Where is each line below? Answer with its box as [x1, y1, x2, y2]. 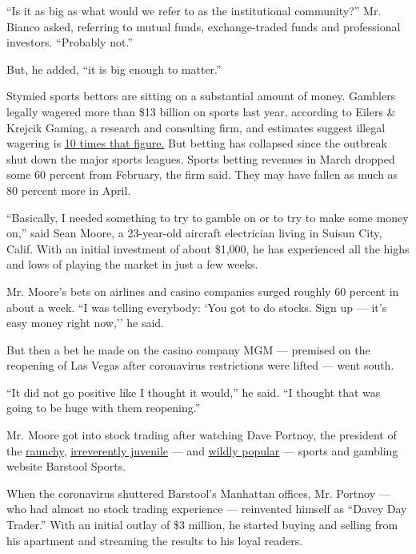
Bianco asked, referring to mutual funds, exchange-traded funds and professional [6, 18, 401, 34]
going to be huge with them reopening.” [6, 399, 201, 416]
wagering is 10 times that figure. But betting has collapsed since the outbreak [6, 135, 387, 152]
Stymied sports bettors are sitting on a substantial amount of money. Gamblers [6, 87, 396, 104]
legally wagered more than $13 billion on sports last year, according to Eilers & [6, 103, 396, 119]
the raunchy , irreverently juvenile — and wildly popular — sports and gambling [6, 442, 398, 459]
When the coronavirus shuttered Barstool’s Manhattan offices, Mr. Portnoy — [6, 484, 390, 501]
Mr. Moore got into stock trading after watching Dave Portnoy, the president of [6, 427, 397, 443]
